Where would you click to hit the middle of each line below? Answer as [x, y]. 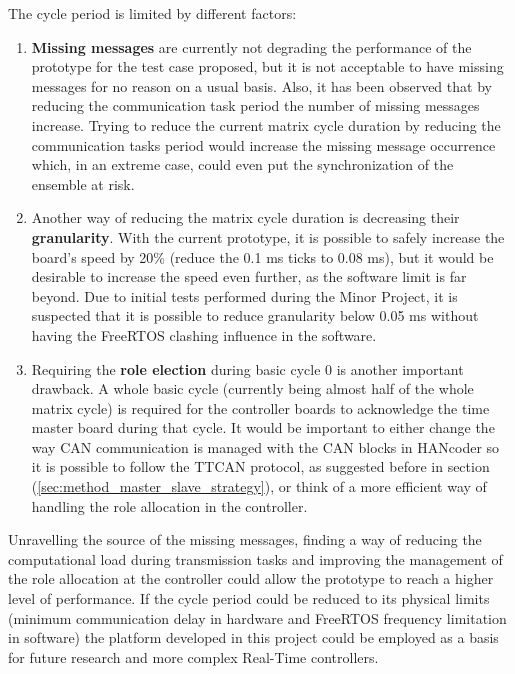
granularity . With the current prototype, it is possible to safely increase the [268, 236]
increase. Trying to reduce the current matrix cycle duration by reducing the [266, 124]
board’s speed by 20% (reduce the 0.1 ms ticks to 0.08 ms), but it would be [262, 256]
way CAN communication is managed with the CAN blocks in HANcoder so [265, 446]
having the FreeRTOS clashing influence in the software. [204, 334]
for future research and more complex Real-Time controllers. [193, 656]
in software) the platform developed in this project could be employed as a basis [253, 637]
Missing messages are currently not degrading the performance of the [251, 46]
